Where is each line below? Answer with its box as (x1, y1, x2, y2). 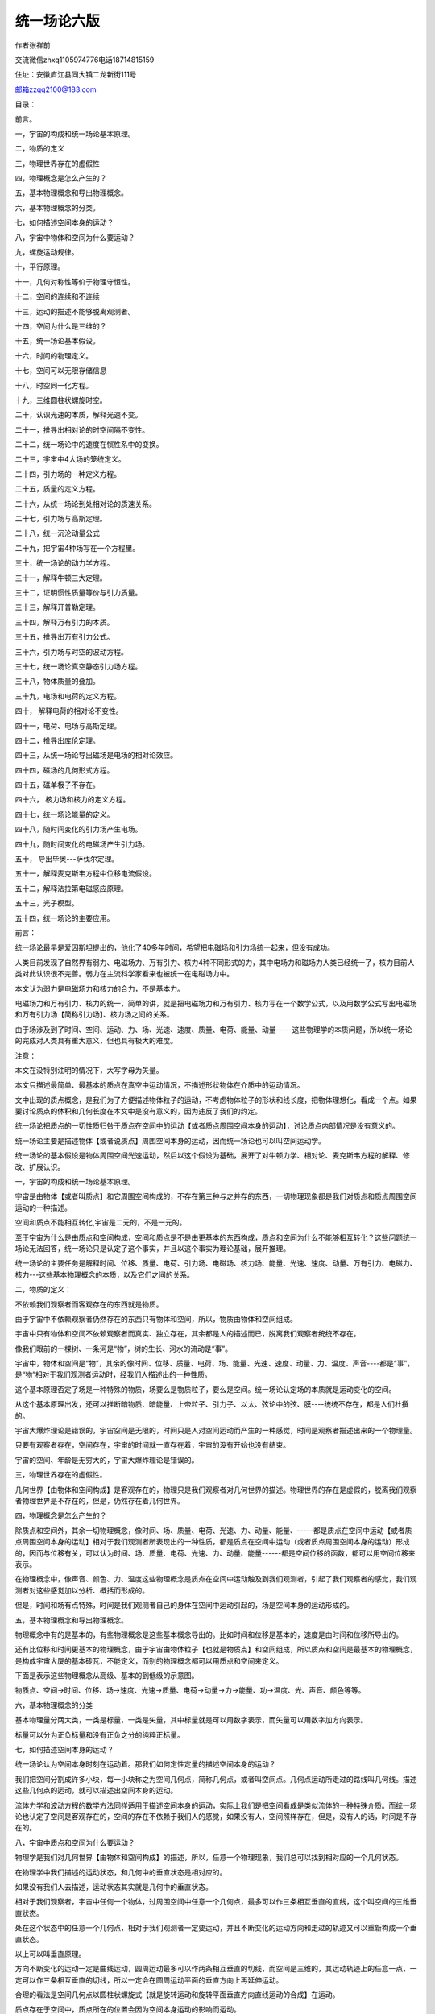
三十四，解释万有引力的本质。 (14, 617, 114, 627)
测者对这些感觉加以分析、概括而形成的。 (14, 1585, 149, 1595)
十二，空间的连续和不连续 (14, 292, 100, 301)
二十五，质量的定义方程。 (14, 484, 100, 494)
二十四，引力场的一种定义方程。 (14, 469, 121, 479)
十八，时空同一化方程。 (14, 380, 93, 390)
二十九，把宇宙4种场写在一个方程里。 (14, 543, 140, 553)
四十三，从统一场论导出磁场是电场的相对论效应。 (14, 750, 177, 760)
